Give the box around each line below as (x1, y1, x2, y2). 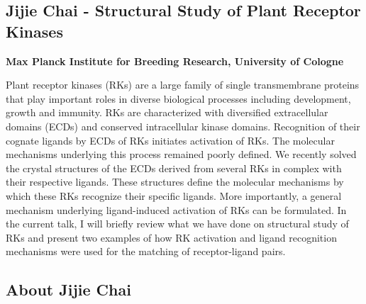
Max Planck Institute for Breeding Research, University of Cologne (6, 53, 344, 68)
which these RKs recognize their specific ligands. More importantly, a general (6, 188, 342, 203)
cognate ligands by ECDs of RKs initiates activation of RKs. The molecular (6, 133, 335, 147)
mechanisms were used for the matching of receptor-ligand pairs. (6, 244, 286, 259)
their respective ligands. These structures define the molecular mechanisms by (6, 174, 344, 189)
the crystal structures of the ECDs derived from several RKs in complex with (6, 160, 342, 175)
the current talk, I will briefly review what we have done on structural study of (6, 216, 349, 231)
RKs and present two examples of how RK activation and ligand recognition (6, 230, 337, 244)
